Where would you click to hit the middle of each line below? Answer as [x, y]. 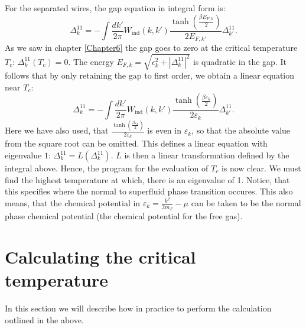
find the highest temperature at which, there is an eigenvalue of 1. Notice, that [147, 179]
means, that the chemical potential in [73, 202]
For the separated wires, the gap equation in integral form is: [115, 8]
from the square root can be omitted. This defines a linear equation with [136, 143]
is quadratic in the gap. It [240, 61]
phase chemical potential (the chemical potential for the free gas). [124, 216]
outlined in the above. [44, 319]
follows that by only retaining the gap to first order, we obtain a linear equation [149, 75]
